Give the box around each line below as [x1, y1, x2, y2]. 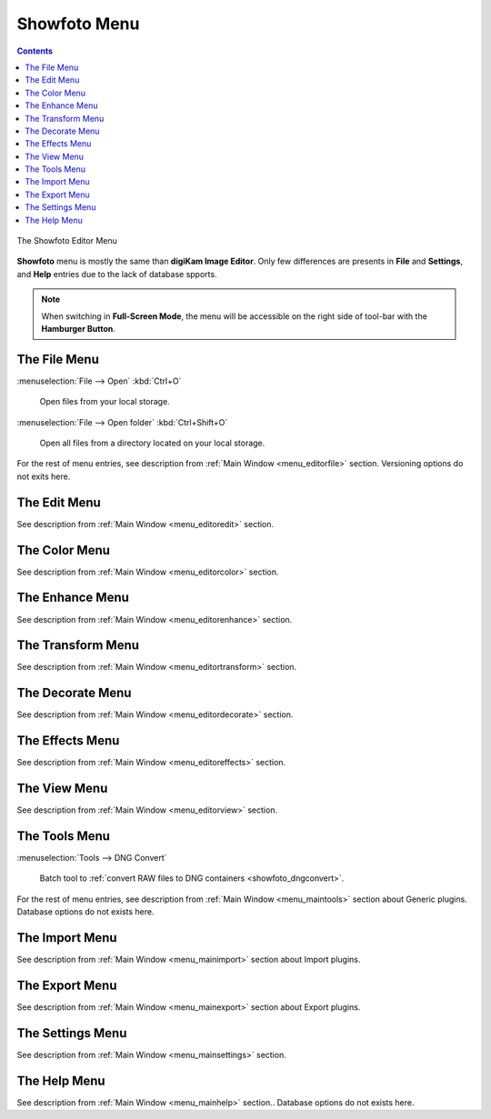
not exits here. [16, 471, 71, 482]
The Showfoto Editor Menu [16, 235, 117, 246]
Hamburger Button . [41, 323, 115, 334]
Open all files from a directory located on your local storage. [39, 437, 266, 449]
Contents [16, 45, 54, 56]
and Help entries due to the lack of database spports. [16, 268, 217, 279]
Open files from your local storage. [39, 396, 170, 407]
